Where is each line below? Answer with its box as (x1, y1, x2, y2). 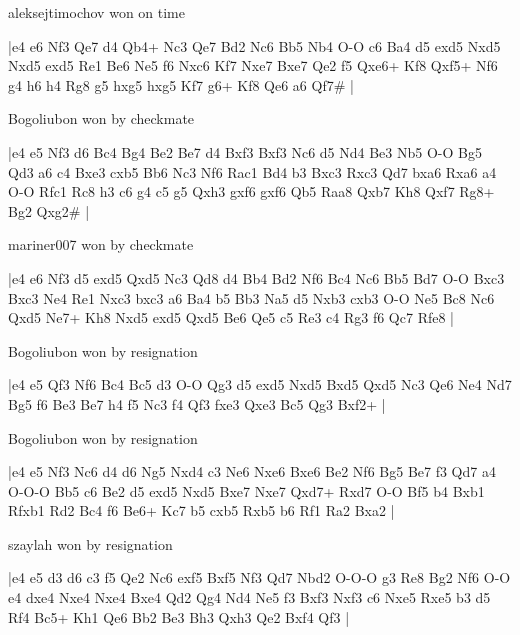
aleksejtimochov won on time (8, 2, 186, 22)
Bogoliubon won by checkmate (8, 108, 195, 129)
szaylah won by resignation (8, 533, 173, 554)
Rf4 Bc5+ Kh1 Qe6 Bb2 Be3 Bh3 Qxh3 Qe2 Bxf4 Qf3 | (8, 606, 350, 627)
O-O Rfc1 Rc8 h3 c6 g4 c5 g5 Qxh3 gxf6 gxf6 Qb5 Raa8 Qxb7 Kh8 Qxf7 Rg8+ (8, 181, 495, 202)
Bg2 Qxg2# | (8, 200, 90, 221)
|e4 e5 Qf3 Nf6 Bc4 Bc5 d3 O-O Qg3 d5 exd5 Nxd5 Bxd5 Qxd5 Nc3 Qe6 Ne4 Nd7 (8, 374, 512, 395)
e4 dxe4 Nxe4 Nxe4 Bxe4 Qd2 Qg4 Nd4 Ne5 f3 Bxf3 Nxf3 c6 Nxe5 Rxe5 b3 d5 (8, 587, 491, 608)
